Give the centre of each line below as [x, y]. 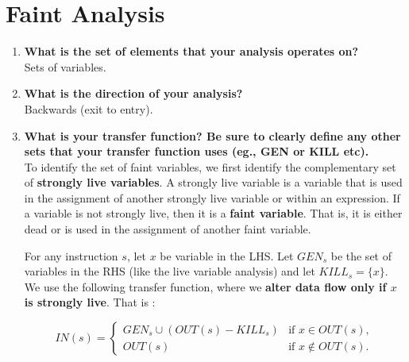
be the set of [361, 255]
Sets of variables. [65, 66]
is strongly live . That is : [90, 302]
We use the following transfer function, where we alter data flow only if [205, 286]
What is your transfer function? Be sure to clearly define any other [212, 135]
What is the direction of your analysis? [133, 93]
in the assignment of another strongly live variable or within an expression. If [212, 197]
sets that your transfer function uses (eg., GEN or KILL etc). [197, 151]
